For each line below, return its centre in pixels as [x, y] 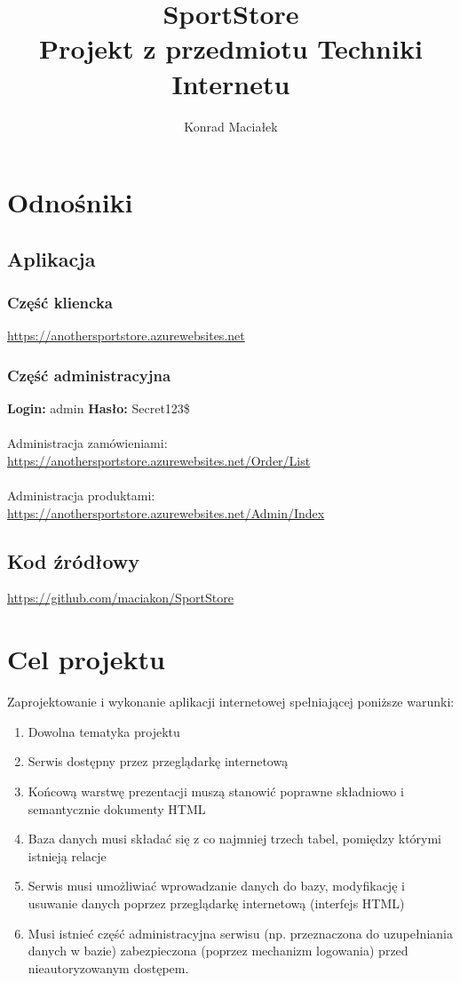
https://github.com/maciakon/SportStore [120, 598]
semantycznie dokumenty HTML [117, 808]
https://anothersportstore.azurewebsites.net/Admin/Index [166, 512]
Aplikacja [52, 258]
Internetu [231, 83]
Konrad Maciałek [231, 126]
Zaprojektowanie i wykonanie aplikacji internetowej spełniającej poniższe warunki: [231, 702]
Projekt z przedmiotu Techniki [231, 48]
